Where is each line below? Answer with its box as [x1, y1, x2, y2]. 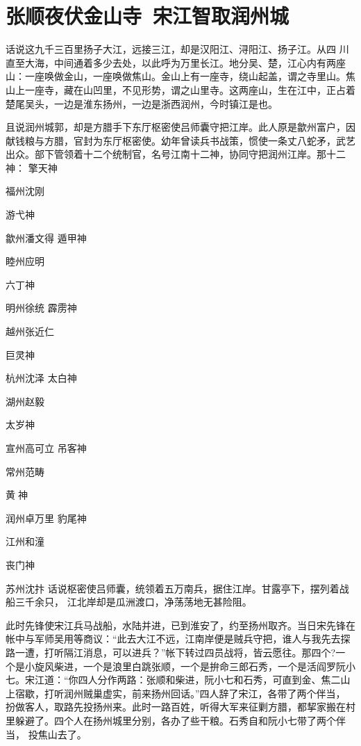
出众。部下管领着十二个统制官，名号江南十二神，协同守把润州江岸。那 [6, 147, 326, 161]
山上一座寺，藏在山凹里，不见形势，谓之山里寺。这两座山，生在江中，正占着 [6, 82, 355, 97]
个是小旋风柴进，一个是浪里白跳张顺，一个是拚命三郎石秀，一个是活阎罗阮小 [6, 658, 355, 673]
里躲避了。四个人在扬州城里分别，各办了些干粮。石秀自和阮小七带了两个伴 [6, 713, 346, 727]
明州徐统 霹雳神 [6, 300, 77, 315]
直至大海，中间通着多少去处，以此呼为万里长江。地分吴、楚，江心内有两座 [6, 55, 346, 70]
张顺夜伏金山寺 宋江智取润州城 [6, 1, 289, 30]
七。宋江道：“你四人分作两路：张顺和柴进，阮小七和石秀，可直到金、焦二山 [6, 672, 351, 687]
